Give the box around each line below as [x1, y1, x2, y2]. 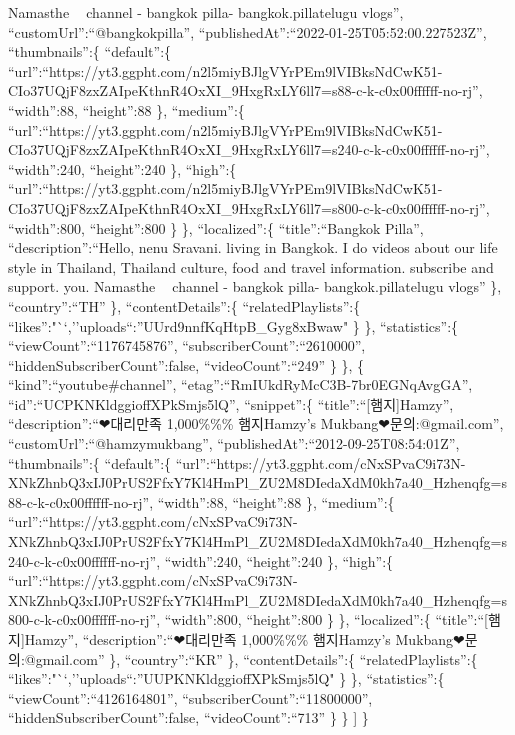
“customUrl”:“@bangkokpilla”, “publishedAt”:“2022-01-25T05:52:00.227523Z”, [8, 21, 487, 42]
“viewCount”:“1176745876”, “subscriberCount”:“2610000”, [8, 335, 366, 356]
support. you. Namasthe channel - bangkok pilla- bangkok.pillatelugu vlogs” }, [8, 276, 502, 297]
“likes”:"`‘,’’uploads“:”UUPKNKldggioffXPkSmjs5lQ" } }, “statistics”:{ [8, 668, 445, 689]
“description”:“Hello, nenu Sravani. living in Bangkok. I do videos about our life [8, 237, 498, 258]
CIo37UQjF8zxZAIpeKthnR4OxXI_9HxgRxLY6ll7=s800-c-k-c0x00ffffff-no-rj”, [8, 197, 490, 218]
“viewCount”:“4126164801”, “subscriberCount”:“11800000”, [8, 687, 373, 708]
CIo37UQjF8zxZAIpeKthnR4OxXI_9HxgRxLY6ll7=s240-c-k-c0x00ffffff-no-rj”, [8, 139, 490, 160]
